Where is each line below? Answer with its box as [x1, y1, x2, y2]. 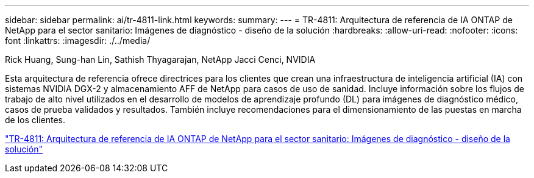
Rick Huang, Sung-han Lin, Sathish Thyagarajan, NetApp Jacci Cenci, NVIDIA [5, 54, 316, 65]
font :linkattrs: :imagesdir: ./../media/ [5, 35, 151, 46]
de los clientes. [5, 115, 66, 125]
